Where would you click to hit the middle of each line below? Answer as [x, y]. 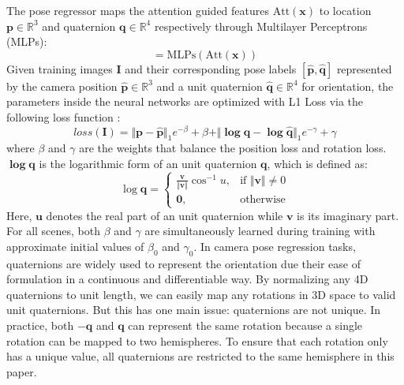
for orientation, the [348, 86]
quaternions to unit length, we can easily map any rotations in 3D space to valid [201, 294]
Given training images [60, 68]
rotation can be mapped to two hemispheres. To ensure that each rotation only [197, 340]
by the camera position [62, 86]
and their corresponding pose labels [211, 68]
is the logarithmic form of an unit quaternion [148, 164]
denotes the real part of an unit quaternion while [165, 215]
